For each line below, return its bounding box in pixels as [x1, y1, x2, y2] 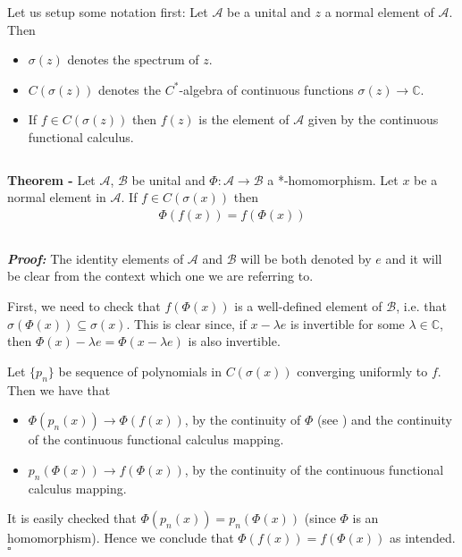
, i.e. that [396, 296, 447, 315]
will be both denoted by [240, 249, 372, 267]
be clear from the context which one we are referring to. [7, 266, 314, 285]
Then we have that [7, 380, 111, 399]
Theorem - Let [7, 170, 96, 189]
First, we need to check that [7, 296, 161, 315]
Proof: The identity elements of [7, 249, 184, 267]
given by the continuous [307, 110, 439, 129]
